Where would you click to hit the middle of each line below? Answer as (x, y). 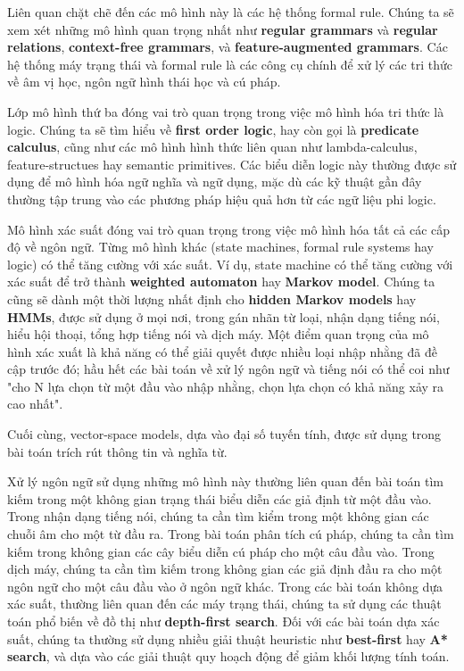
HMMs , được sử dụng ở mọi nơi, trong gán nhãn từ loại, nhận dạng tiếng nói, (224, 316)
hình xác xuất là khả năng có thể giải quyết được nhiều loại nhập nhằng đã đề (222, 351)
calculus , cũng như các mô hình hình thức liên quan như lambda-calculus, (212, 147)
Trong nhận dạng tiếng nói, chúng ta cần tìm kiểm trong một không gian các (218, 516)
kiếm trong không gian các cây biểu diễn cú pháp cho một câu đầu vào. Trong (221, 551)
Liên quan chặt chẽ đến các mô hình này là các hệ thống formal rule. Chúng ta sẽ (231, 12)
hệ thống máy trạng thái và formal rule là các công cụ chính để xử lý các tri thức (230, 64)
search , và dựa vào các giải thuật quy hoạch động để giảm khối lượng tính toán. (228, 656)
